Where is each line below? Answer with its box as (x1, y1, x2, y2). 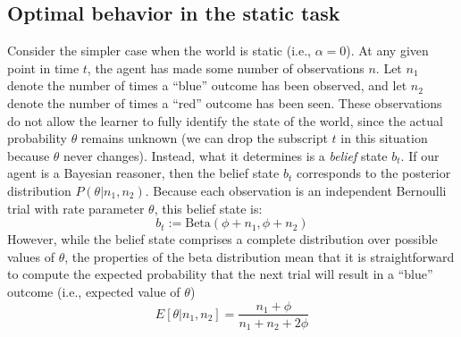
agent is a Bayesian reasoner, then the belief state (7, 164, 280, 182)
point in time (7, 58, 80, 77)
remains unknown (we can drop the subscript (80, 129, 328, 147)
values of (7, 247, 54, 265)
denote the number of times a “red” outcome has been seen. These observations (7, 93, 442, 112)
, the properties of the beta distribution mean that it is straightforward (64, 247, 455, 265)
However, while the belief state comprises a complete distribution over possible (7, 230, 438, 249)
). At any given (346, 41, 429, 60)
